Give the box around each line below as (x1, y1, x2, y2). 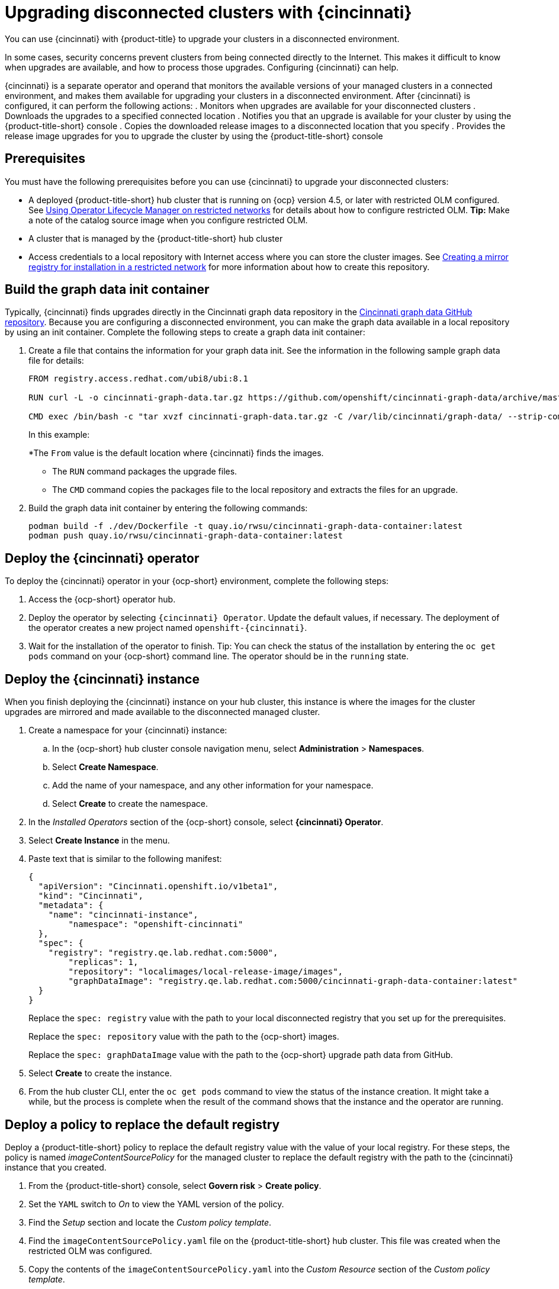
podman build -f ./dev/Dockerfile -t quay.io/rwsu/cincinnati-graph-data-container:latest (28, 521, 463, 531)
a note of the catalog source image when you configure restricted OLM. (28, 214, 308, 225)
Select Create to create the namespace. (52, 799, 208, 809)
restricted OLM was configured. (28, 1245, 152, 1256)
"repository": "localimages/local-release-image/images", (68, 967, 343, 977)
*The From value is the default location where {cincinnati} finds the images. (28, 448, 324, 458)
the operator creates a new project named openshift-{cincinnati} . (28, 623, 307, 633)
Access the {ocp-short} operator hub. (28, 594, 176, 605)
